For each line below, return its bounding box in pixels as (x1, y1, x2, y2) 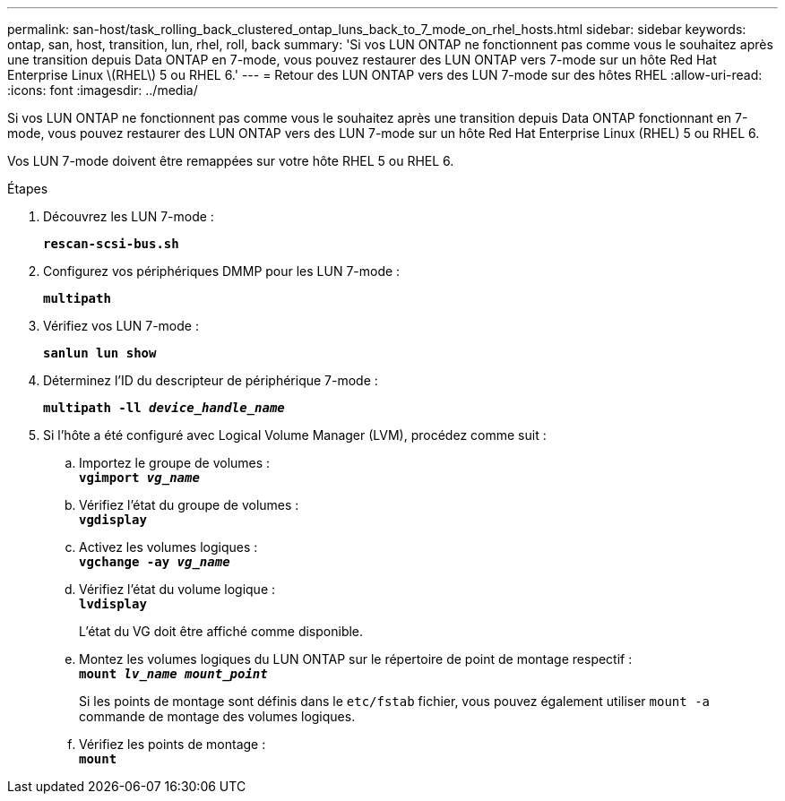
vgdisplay (79, 512, 147, 527)
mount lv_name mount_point (79, 667, 268, 681)
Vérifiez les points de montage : (79, 736, 266, 752)
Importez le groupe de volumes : (79, 455, 271, 470)
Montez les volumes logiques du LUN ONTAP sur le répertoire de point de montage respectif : (79, 651, 633, 667)
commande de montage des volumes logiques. (79, 709, 356, 724)
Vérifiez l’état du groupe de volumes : (79, 497, 299, 512)
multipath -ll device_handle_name (43, 400, 285, 415)
